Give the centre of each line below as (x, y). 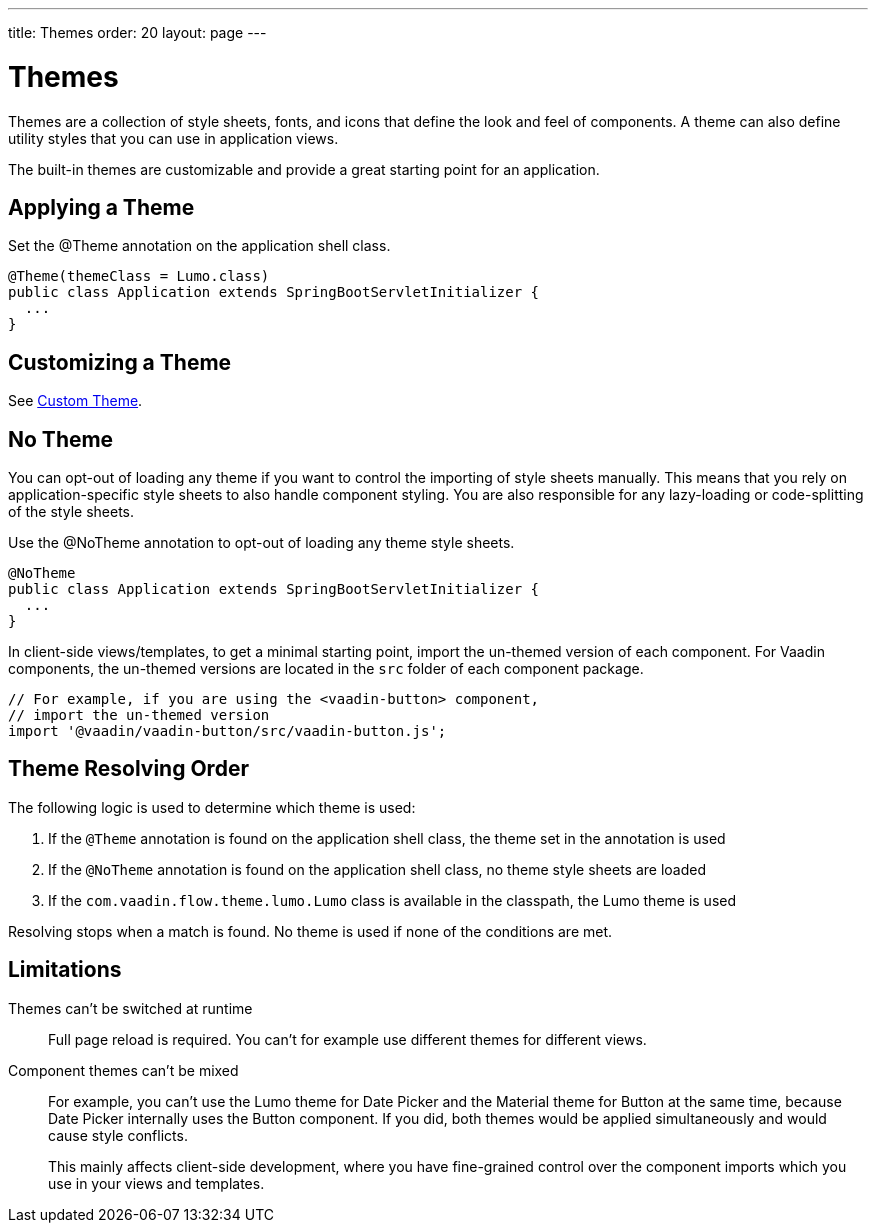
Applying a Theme (101, 207)
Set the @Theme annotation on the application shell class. (199, 246)
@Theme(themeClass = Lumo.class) (139, 276)
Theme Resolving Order (128, 769)
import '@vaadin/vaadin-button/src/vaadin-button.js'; (227, 731)
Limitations (65, 970)
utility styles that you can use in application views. (173, 138)
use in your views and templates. (156, 1183)
